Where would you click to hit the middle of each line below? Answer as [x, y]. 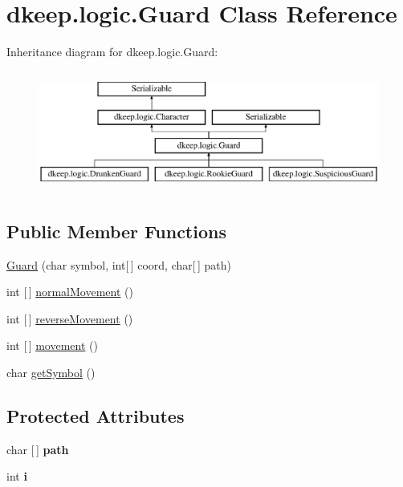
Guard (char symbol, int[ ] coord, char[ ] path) [119, 264]
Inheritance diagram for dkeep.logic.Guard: [112, 52]
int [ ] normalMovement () [70, 292]
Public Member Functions [116, 231]
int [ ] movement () [52, 345]
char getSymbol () [51, 373]
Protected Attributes [96, 416]
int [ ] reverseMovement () [70, 318]
